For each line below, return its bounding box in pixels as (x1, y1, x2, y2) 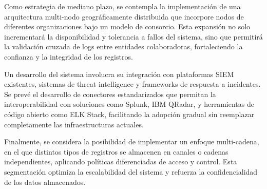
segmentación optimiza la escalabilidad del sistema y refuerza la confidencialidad (4, 166, 258, 177)
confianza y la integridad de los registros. (4, 51, 133, 62)
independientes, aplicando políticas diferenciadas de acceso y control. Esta (4, 156, 237, 167)
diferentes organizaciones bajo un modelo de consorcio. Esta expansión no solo (4, 21, 251, 32)
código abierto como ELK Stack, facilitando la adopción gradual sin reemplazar (4, 108, 255, 119)
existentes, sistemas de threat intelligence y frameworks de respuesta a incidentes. (4, 79, 261, 89)
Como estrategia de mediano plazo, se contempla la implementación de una (4, 1, 241, 11)
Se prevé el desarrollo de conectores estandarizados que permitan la (4, 88, 216, 99)
